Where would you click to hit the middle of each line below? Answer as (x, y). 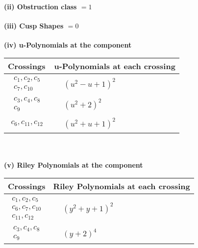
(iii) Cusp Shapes (34, 26)
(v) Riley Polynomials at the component (74, 165)
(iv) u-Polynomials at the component (68, 45)
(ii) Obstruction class (40, 6)
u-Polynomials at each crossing (115, 66)
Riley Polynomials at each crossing (122, 186)
